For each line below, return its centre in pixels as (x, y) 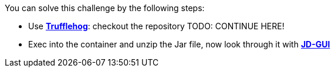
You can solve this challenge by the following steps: (105, 8)
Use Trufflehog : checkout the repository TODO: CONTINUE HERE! (156, 26)
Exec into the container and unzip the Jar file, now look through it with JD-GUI (179, 44)
